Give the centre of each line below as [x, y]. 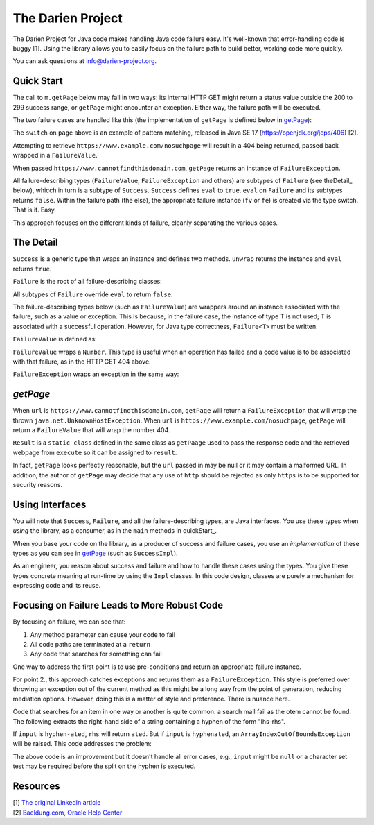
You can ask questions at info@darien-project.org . [85, 61]
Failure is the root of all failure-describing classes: [87, 282]
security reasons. [37, 484]
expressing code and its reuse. [57, 586]
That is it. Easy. [35, 210]
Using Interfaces [50, 504]
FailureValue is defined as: [55, 339]
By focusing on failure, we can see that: [69, 622]
